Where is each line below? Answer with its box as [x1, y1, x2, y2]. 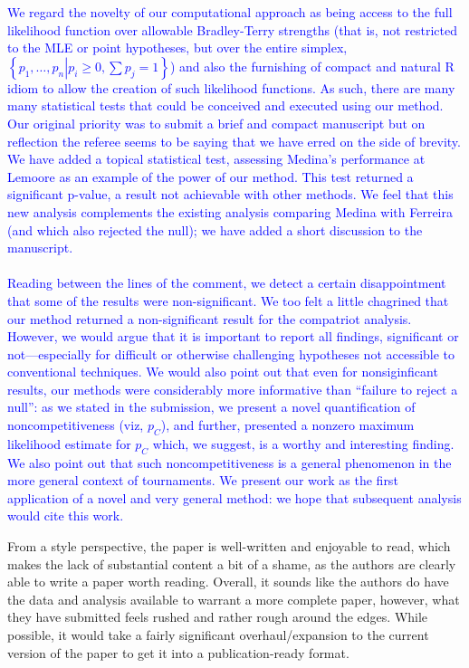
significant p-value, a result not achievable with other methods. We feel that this [7, 185, 454, 204]
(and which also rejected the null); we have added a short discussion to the [7, 220, 423, 239]
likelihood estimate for [7, 434, 131, 453]
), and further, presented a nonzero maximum [160, 415, 415, 434]
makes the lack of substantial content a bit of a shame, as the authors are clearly [7, 554, 456, 573]
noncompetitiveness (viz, [7, 415, 144, 434]
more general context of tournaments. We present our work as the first [7, 471, 398, 490]
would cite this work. [7, 506, 124, 525]
